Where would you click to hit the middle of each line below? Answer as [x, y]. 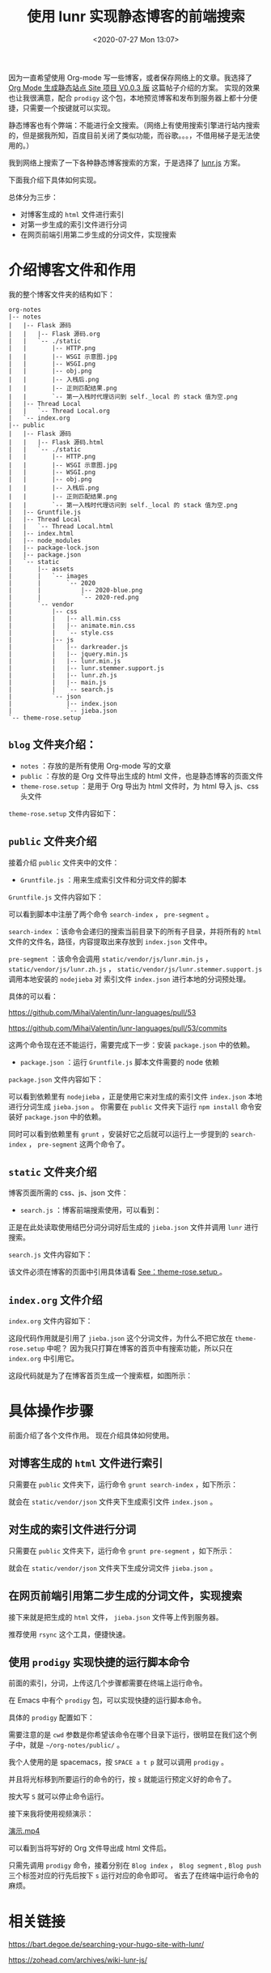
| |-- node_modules [45, 540]
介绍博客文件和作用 [72, 270]
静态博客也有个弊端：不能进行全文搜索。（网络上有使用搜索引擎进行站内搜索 [134, 125]
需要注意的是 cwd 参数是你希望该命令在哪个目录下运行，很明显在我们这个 [129, 1735]
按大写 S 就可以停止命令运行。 [59, 1796]
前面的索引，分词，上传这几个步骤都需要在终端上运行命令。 [108, 1683]
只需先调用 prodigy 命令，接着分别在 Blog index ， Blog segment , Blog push [135, 1865]
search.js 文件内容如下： [51, 1255]
